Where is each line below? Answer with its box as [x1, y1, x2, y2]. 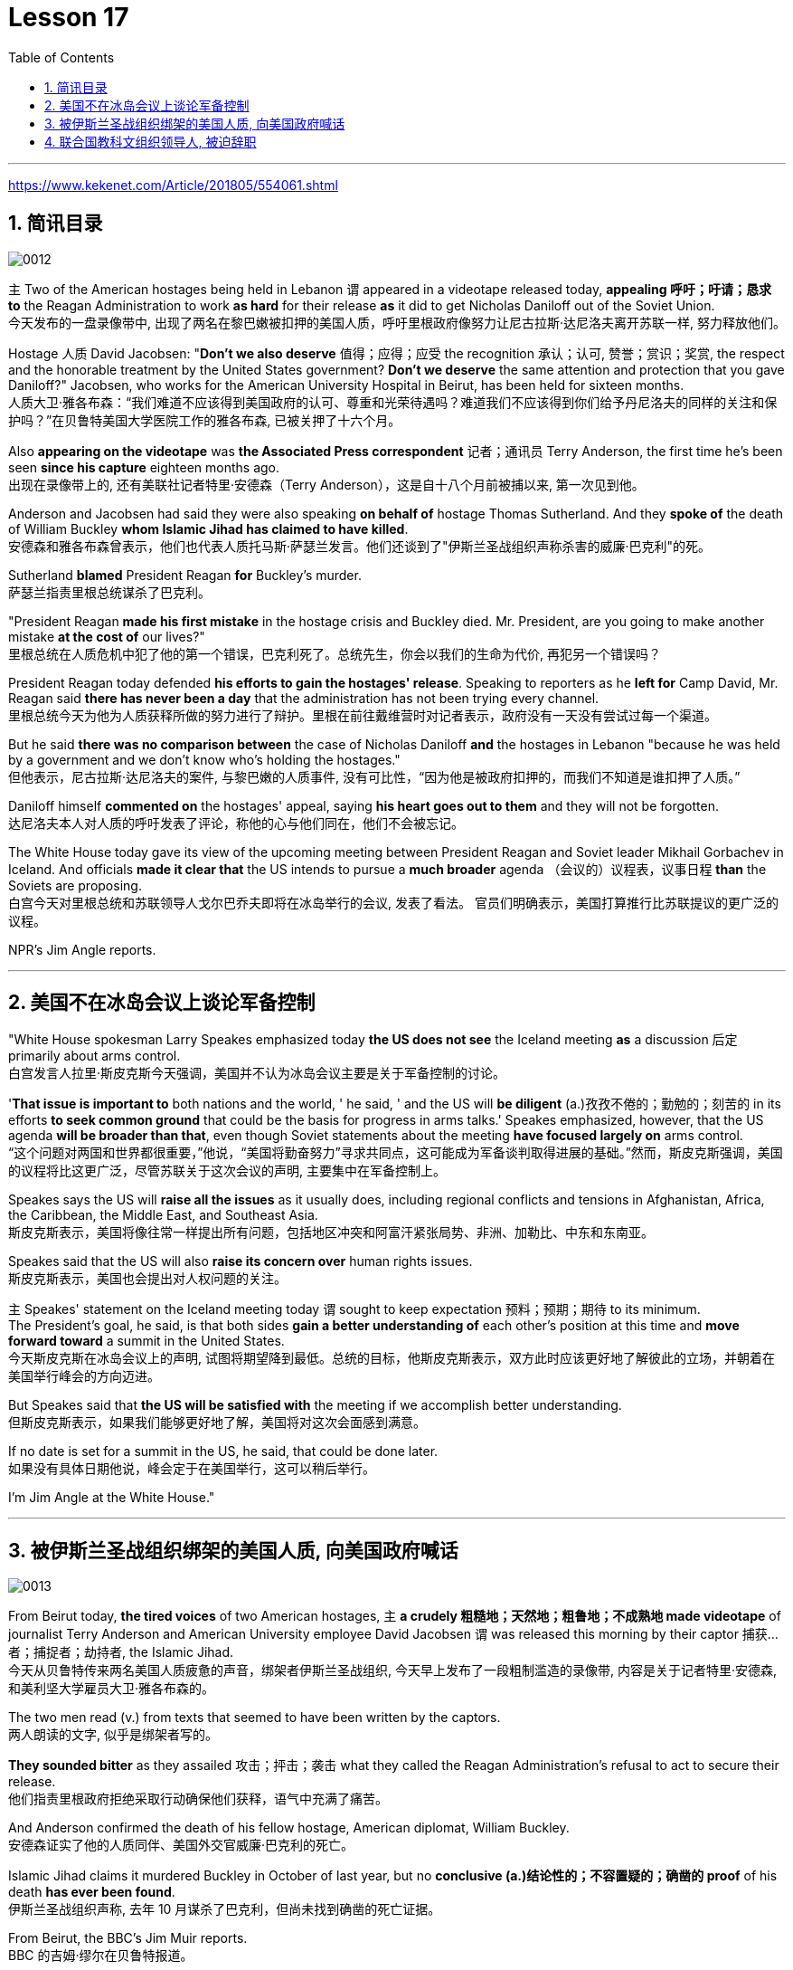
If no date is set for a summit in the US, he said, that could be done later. [8, 1443, 439, 1460]
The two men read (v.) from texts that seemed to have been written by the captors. [8, 1709, 501, 1726]
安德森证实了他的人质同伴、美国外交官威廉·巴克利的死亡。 [8, 1837, 354, 1853]
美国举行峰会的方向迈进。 [8, 1368, 160, 1385]
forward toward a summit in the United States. [8, 1333, 285, 1349]
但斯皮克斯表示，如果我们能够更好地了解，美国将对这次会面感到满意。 [8, 1414, 426, 1431]
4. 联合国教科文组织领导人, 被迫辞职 [44, 133, 257, 149]
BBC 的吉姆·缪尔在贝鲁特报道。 [8, 1947, 194, 1964]
